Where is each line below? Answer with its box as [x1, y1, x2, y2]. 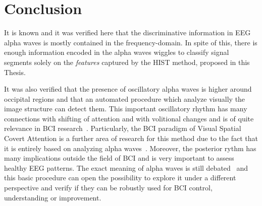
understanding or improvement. [4, 192, 101, 202]
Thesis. [4, 66, 26, 77]
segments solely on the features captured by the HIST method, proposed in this [4, 56, 250, 67]
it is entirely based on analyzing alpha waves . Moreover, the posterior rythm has [4, 143, 256, 153]
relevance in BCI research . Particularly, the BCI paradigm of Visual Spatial [4, 123, 241, 133]
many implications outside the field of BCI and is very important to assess [4, 153, 234, 163]
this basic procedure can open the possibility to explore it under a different [4, 172, 236, 183]
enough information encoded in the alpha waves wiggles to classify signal [4, 47, 229, 57]
